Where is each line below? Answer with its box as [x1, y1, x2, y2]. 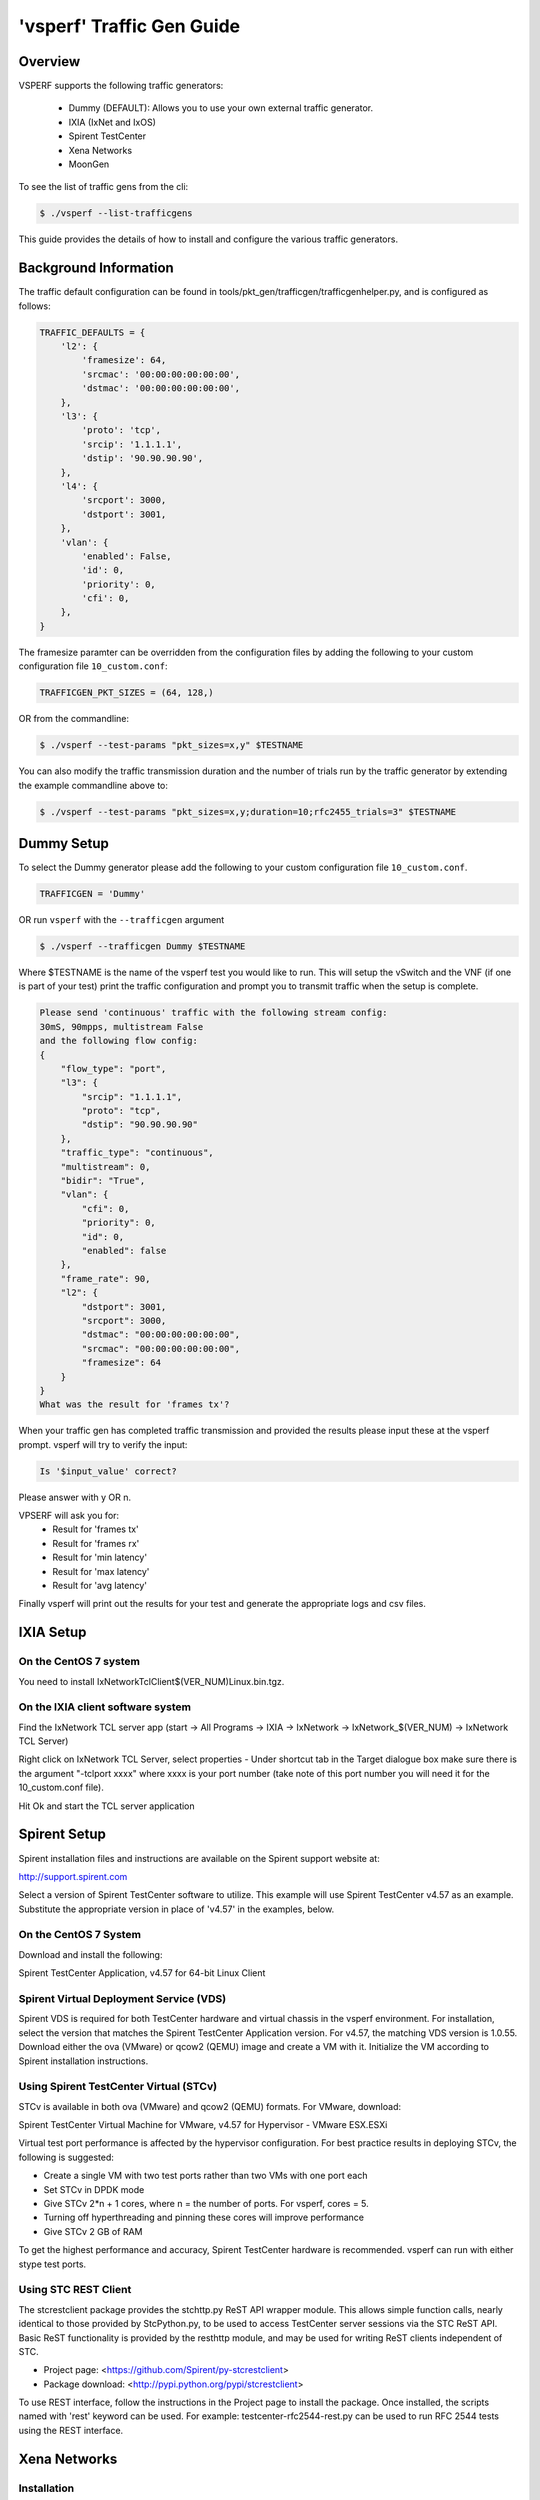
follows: [18, 300, 51, 312]
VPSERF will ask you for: [18, 1510, 120, 1522]
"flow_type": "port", [60, 1063, 167, 1074]
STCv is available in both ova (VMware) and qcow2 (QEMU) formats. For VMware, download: [18, 2100, 402, 2112]
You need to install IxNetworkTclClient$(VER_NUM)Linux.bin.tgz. [18, 1675, 285, 1687]
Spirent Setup [18, 1826, 107, 1843]
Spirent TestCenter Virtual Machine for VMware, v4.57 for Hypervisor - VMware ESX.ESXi [18, 2119, 388, 2131]
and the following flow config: [39, 1035, 199, 1047]
